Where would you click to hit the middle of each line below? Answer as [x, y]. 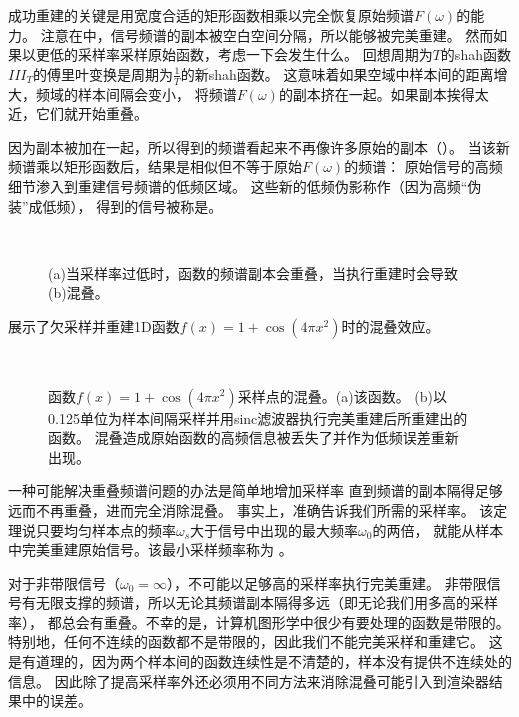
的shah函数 [475, 54]
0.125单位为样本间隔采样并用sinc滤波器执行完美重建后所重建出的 [258, 417]
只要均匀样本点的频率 [105, 529]
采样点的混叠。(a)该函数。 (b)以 [342, 395]
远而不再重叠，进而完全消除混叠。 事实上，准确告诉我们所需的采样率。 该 [251, 509]
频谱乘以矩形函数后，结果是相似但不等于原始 [155, 166]
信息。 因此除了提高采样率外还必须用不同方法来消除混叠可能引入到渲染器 [248, 680]
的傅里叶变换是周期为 [103, 73]
